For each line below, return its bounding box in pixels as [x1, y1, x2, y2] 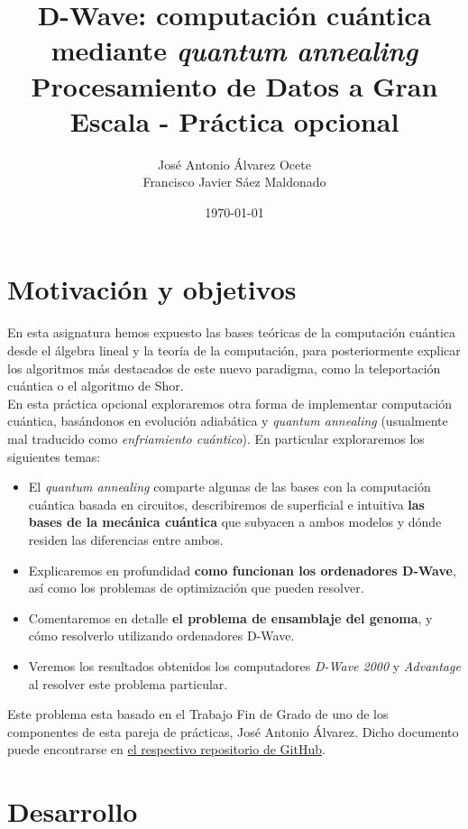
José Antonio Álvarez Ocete [158, 154, 311, 173]
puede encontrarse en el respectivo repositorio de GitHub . [7, 740, 326, 759]
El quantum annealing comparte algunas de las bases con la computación [28, 477, 431, 496]
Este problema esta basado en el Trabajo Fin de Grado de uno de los [7, 705, 389, 723]
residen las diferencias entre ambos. [28, 530, 224, 548]
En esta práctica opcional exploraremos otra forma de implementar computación [7, 393, 452, 412]
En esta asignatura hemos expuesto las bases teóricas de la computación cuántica [7, 323, 456, 342]
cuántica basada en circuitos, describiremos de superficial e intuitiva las [28, 494, 425, 513]
